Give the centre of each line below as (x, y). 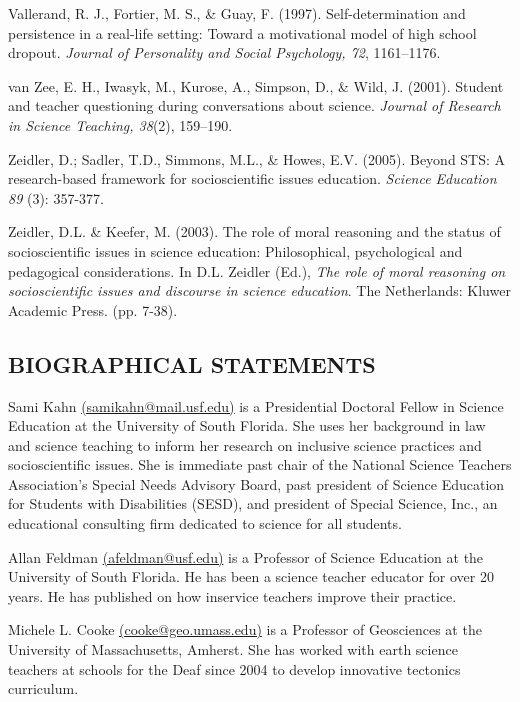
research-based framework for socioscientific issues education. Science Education (252, 178)
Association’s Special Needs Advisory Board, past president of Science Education (256, 483)
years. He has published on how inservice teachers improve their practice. (232, 595)
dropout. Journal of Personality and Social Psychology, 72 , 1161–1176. (224, 52)
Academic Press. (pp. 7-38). (93, 309)
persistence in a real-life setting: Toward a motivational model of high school (242, 32)
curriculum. (43, 688)
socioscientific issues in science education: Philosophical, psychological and (235, 250)
